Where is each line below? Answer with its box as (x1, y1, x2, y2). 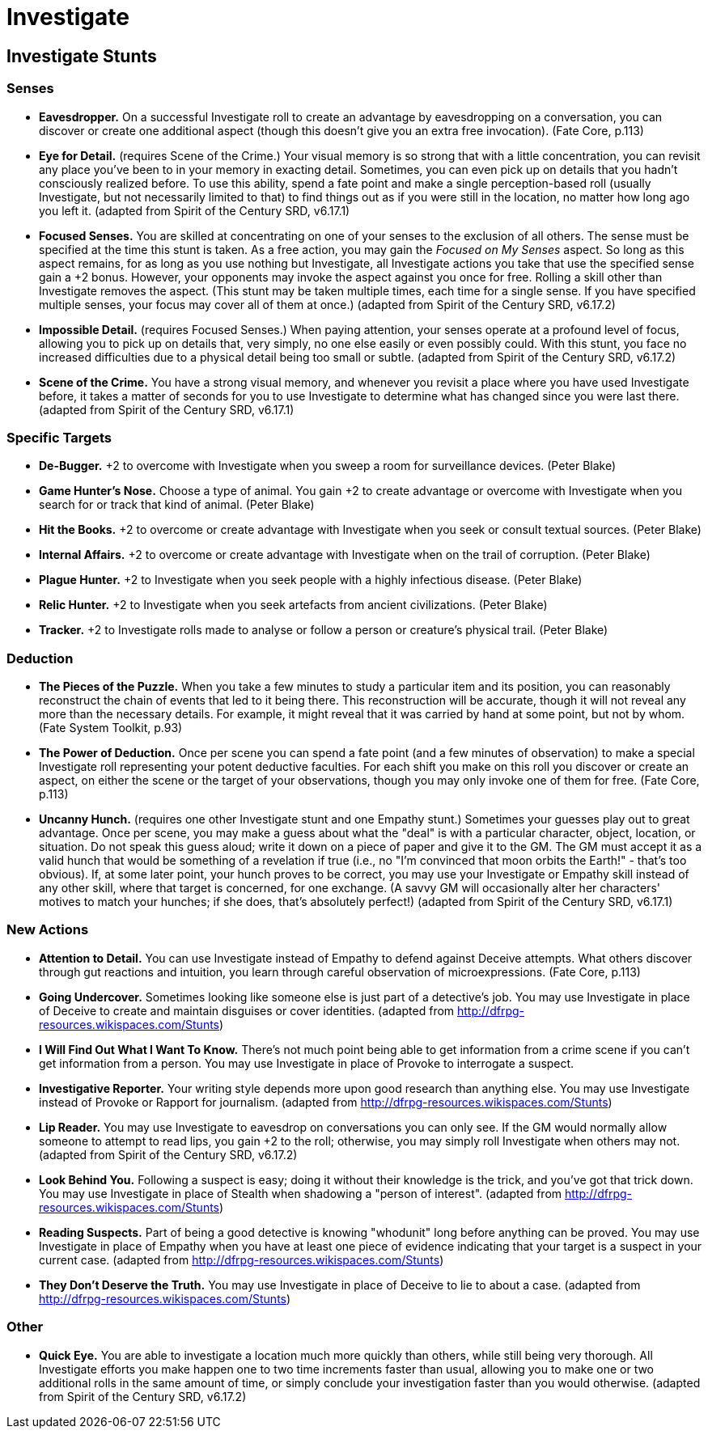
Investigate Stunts (6, 45, 157, 66)
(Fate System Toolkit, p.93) (39, 721, 183, 735)
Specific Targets (6, 429, 112, 446)
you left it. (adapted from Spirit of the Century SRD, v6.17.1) (39, 203, 350, 218)
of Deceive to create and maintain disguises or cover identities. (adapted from (39, 1003, 455, 1018)
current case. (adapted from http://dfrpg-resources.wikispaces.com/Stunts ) (39, 1252, 444, 1267)
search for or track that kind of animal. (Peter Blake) (39, 497, 315, 512)
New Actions (6, 921, 89, 938)
